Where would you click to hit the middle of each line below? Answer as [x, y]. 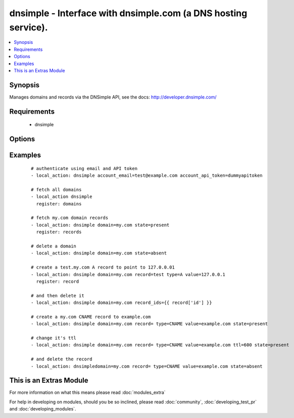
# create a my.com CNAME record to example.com [91, 317]
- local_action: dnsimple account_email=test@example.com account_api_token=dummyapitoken [147, 176]
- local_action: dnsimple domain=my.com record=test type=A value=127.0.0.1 [128, 274]
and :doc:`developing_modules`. [43, 409]
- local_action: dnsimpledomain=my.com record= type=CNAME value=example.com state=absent [147, 366]
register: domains [59, 204]
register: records [59, 232]
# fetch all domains [56, 190]
